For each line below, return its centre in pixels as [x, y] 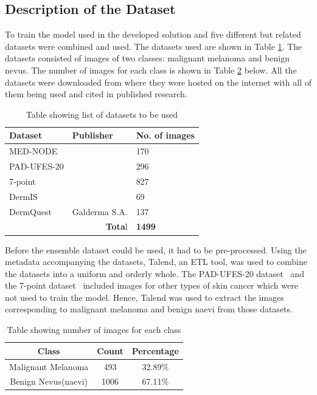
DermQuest [30, 211]
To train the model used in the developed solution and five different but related [153, 34]
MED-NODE [33, 151]
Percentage [155, 350]
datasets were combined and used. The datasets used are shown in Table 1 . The [154, 46]
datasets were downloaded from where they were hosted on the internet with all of [158, 82]
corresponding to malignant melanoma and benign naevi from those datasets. [149, 309]
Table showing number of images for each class [94, 330]
